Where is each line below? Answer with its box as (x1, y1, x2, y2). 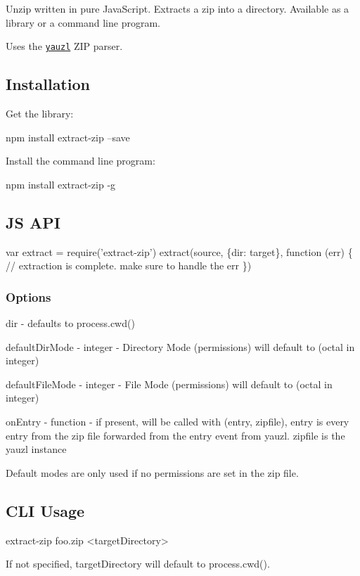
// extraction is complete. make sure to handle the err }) (6, 258, 252, 273)
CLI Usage (6, 499, 85, 521)
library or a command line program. (6, 15, 160, 30)
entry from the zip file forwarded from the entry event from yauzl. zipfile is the (6, 428, 345, 442)
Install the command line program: (6, 153, 155, 168)
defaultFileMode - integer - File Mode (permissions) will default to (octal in (6, 376, 333, 391)
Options (6, 288, 51, 305)
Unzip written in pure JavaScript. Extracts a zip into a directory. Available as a (6, 1, 349, 15)
